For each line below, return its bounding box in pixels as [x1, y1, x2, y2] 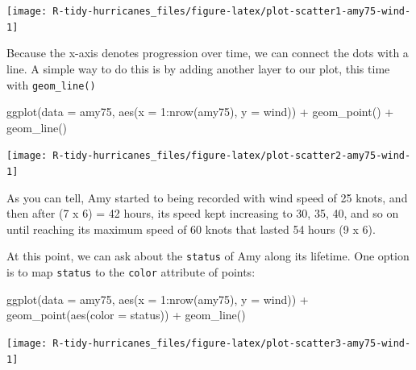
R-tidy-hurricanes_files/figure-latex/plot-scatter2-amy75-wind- [52, 150, 411, 162]
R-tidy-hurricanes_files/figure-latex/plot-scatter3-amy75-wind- [52, 337, 411, 349]
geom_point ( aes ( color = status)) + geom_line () [6, 306, 246, 323]
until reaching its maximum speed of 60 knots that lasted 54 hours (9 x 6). [6, 220, 376, 237]
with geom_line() [6, 76, 96, 93]
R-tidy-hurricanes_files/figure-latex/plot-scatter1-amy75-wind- [52, 6, 411, 17]
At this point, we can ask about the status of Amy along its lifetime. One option [6, 247, 410, 264]
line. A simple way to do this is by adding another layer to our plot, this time [6, 60, 390, 77]
